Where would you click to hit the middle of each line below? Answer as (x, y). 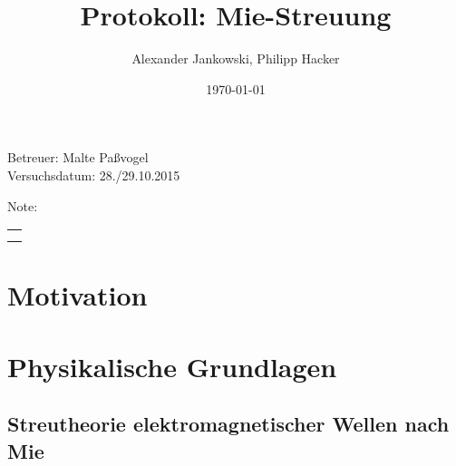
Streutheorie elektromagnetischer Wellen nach (228, 424)
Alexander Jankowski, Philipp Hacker (236, 58)
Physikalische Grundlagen (172, 366)
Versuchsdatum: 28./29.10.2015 (94, 175)
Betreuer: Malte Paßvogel (78, 157)
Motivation (78, 295)
